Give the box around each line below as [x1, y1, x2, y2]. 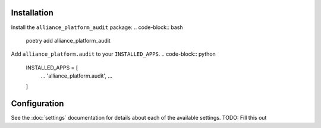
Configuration [11, 98, 64, 109]
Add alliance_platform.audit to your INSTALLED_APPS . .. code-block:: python [11, 50, 216, 57]
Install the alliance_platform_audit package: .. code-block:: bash [11, 24, 184, 31]
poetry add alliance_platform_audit [26, 37, 111, 44]
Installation [11, 8, 53, 18]
